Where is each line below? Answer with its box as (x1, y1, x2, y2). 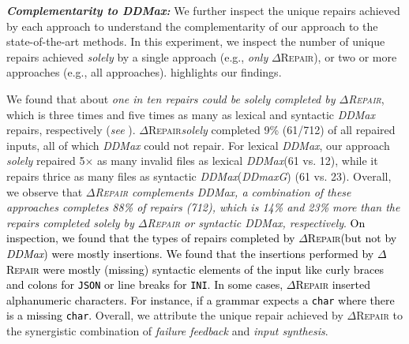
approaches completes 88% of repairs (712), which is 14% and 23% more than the (6, 199, 400, 215)
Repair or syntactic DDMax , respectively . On (147, 214, 366, 230)
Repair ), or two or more (280, 48, 397, 65)
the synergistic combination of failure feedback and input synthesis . (6, 323, 328, 339)
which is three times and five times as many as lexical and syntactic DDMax (6, 106, 376, 122)
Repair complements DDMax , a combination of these (95, 183, 351, 200)
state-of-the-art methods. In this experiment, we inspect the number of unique (6, 33, 385, 50)
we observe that (6, 183, 83, 200)
